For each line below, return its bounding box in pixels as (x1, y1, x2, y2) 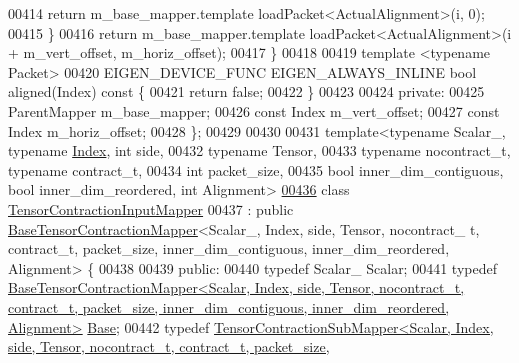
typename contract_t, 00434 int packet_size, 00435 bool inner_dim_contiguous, (8, 159, 504, 180)
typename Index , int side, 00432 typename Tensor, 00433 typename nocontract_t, (8, 140, 511, 161)
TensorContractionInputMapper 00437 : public (8, 198, 294, 219)
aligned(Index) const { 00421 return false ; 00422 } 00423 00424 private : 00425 (8, 81, 485, 102)
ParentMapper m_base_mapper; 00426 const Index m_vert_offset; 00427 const (8, 100, 500, 121)
